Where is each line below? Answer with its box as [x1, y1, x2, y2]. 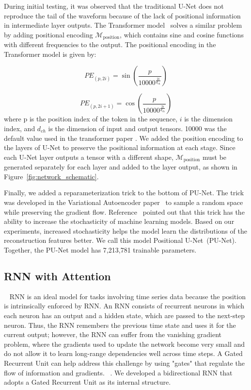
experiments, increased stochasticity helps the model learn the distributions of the [4, 225, 247, 236]
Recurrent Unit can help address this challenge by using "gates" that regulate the [4, 357, 245, 368]
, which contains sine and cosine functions [120, 29, 244, 39]
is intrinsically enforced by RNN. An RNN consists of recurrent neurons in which [4, 301, 245, 311]
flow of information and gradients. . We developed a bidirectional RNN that [4, 367, 233, 377]
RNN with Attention [4, 268, 111, 283]
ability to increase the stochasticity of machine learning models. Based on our [4, 216, 235, 226]
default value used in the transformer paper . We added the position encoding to [4, 133, 243, 143]
